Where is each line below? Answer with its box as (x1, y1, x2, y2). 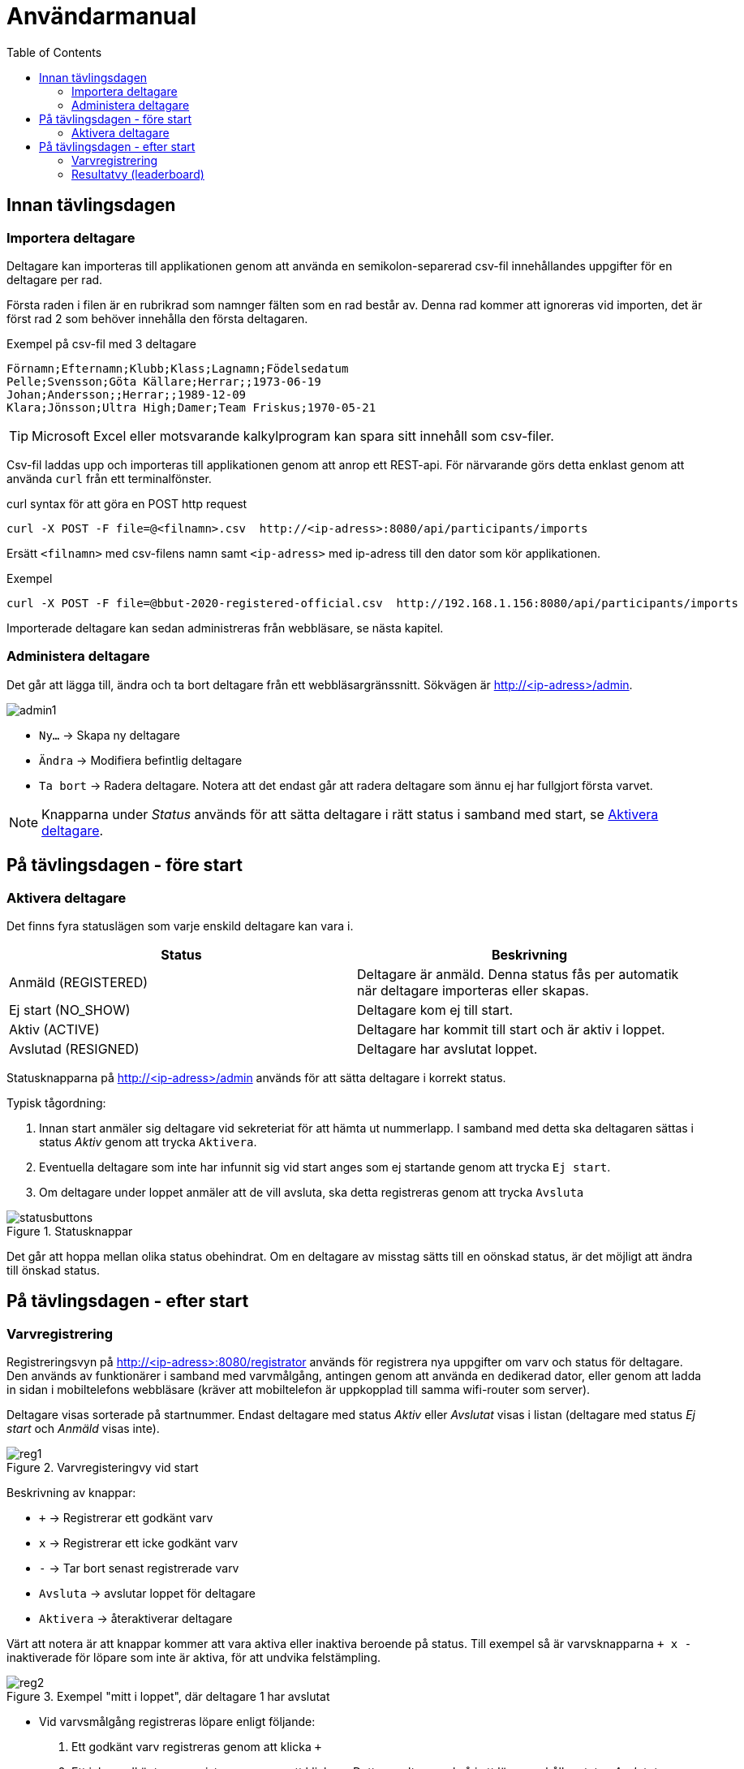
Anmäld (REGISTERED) (9, 973, 148, 990)
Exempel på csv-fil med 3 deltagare (6, 336, 196, 351)
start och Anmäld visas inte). (6, 1422, 160, 1436)
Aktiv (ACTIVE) (9, 1020, 100, 1038)
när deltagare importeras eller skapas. (357, 982, 589, 999)
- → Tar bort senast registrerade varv (39, 1561, 239, 1576)
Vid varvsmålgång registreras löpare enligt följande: (39, 1715, 316, 1729)
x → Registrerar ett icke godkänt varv (39, 1536, 239, 1551)
